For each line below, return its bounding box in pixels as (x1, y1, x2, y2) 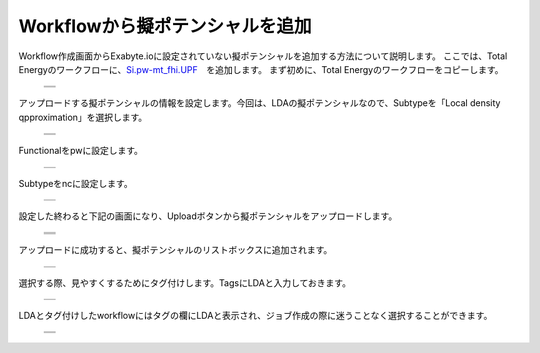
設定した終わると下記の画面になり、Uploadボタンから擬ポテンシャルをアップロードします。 (18, 210, 398, 222)
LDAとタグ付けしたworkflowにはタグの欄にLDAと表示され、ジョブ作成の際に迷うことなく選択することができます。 (18, 310, 493, 322)
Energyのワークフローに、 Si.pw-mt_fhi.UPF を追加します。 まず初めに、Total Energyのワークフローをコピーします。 (18, 63, 504, 75)
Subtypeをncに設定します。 (18, 177, 134, 189)
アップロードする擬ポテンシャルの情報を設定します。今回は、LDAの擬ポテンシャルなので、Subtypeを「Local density (18, 97, 501, 109)
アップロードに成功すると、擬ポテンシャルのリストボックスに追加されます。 (18, 244, 333, 256)
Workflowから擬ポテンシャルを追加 (18, 15, 312, 37)
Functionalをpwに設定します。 (18, 145, 144, 157)
